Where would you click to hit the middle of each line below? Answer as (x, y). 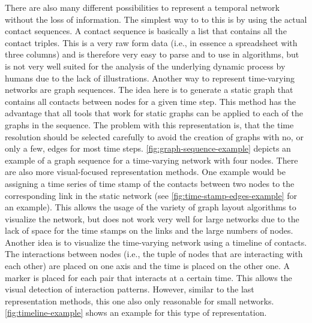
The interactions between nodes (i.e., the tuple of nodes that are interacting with (154, 254)
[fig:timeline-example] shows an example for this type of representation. (136, 313)
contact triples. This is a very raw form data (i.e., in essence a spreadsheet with (151, 42)
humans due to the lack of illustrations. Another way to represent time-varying (150, 78)
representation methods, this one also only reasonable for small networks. (139, 301)
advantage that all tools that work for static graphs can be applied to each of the (154, 113)
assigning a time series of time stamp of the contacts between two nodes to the (150, 183)
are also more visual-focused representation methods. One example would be (145, 172)
